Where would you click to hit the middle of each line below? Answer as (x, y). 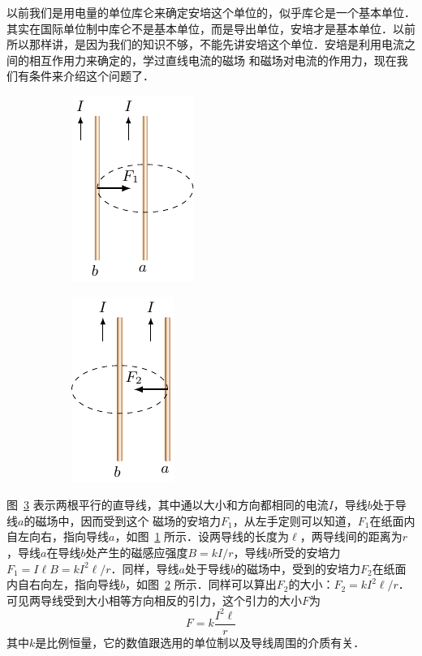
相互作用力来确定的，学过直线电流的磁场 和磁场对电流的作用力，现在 (213, 60)
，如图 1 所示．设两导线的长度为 (202, 536)
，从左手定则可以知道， (295, 520)
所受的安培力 (306, 552)
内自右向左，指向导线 (63, 584)
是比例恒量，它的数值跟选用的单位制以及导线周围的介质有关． (200, 642)
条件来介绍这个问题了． (91, 76)
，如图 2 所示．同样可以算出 (201, 584)
